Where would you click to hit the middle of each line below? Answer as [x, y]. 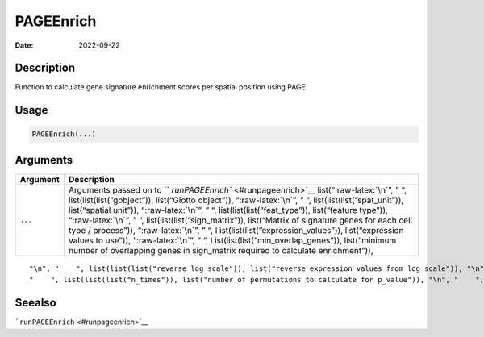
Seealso [35, 303]
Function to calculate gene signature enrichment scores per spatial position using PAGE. [161, 87]
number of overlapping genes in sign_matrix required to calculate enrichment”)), [221, 250]
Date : [24, 45]
